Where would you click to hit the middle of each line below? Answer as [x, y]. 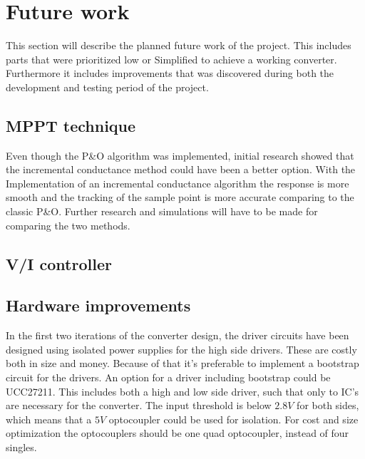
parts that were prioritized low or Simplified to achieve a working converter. [171, 59]
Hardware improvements [98, 305]
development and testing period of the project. [107, 87]
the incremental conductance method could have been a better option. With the [181, 169]
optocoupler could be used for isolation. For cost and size [233, 419]
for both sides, [328, 405]
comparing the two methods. [68, 225]
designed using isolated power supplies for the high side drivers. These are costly [181, 349]
